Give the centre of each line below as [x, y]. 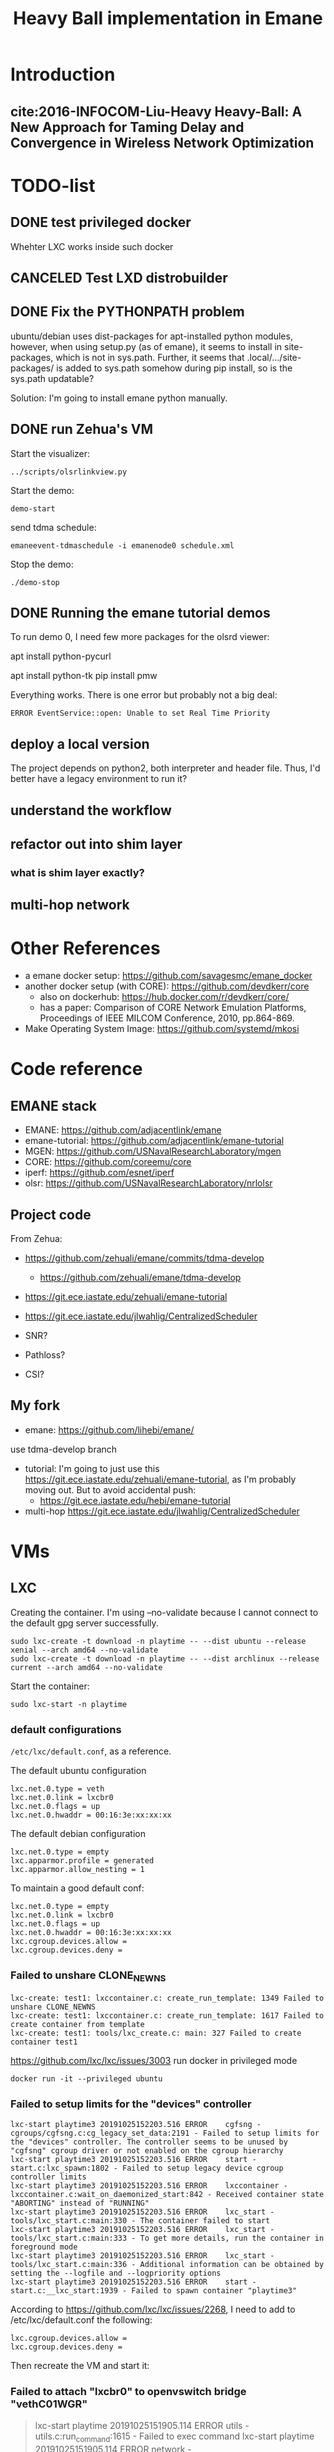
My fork [35, 1405]
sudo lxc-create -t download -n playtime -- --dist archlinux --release [165, 1658]
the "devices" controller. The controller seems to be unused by [149, 2142]
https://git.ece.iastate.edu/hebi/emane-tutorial [135, 1500]
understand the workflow [91, 810]
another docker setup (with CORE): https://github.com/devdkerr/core [167, 986]
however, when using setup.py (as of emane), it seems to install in [146, 346]
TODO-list [53, 185]
